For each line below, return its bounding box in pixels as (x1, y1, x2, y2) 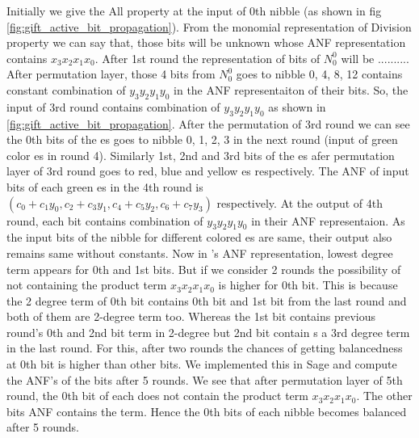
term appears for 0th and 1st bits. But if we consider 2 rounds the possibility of (6, 260, 401, 277)
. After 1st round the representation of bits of (94, 49, 321, 66)
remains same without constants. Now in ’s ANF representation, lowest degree (6, 244, 393, 261)
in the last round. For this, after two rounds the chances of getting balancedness (6, 339, 403, 356)
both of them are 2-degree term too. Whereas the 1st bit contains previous (6, 308, 376, 325)
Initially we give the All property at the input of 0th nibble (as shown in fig (6, 2, 382, 19)
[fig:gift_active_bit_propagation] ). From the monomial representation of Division (6, 18, 412, 35)
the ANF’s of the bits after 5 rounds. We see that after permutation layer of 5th (6, 371, 403, 388)
